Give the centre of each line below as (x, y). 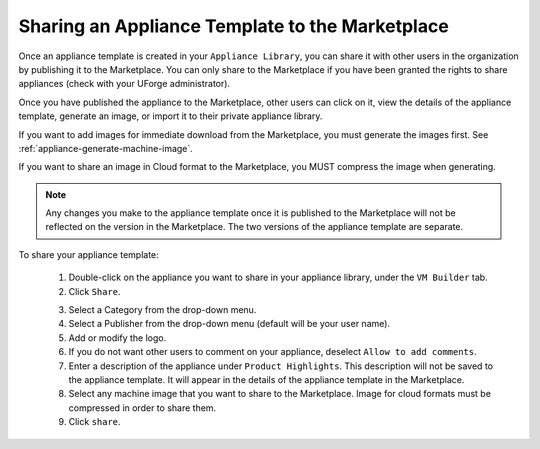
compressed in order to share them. (142, 407)
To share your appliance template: (88, 254)
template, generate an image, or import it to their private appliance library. (170, 116)
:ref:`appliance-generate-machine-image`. (106, 148)
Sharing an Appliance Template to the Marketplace (233, 26)
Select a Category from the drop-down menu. (162, 310)
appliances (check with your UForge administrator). (124, 84)
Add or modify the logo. (117, 337)
